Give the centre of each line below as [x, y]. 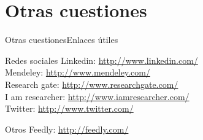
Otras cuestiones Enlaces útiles [62, 40]
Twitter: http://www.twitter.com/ [69, 108]
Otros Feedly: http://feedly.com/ [67, 129]
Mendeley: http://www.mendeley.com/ [78, 72]
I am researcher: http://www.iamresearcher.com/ [97, 96]
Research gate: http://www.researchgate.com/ [92, 84]
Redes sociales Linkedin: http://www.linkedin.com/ [101, 60]
